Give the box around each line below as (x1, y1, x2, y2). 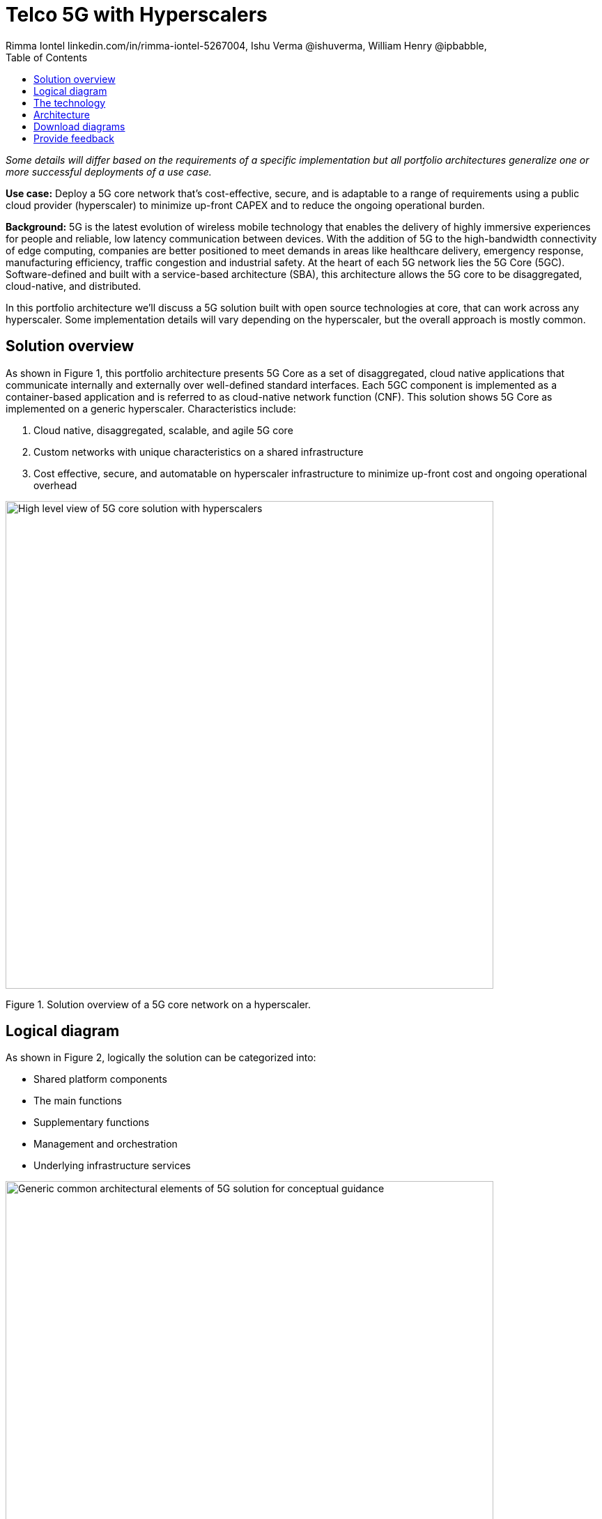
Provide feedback (33, 132, 114, 144)
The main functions (33, 1095, 122, 1107)
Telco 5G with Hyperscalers (6, 3, 268, 26)
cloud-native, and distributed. (6, 279, 141, 292)
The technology (33, 96, 106, 109)
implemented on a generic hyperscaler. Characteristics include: (6, 402, 296, 415)
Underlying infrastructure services (33, 1159, 191, 1172)
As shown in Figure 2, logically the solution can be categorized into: (6, 1051, 316, 1064)
